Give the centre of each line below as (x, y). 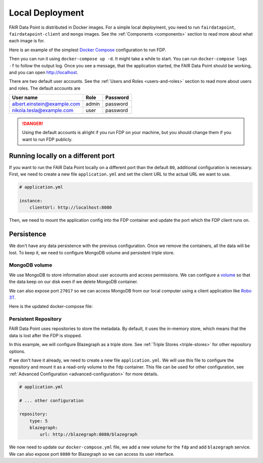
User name (25, 97)
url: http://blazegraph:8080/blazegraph (89, 434)
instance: (31, 201)
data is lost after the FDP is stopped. (46, 335)
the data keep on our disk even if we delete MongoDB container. (74, 282)
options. (17, 351)
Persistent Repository (35, 319)
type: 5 (39, 421)
